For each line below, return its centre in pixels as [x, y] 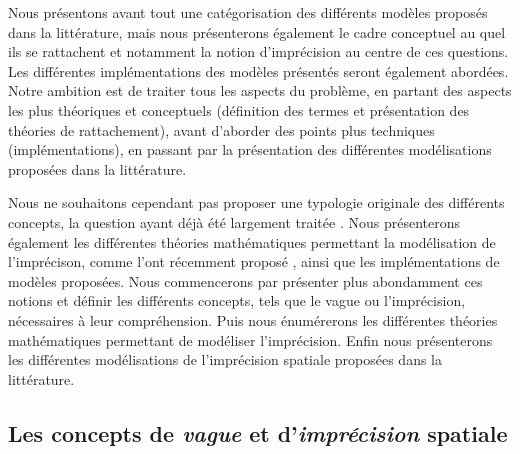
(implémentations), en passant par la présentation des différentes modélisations [250, 149]
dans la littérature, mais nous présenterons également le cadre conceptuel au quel [257, 31]
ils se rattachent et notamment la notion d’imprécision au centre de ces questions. [258, 51]
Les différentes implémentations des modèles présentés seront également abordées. [258, 70]
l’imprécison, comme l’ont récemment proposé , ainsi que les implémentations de [254, 261]
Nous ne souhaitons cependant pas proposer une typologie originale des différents [256, 202]
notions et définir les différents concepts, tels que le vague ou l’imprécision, [237, 300]
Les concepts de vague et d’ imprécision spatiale [258, 432]
